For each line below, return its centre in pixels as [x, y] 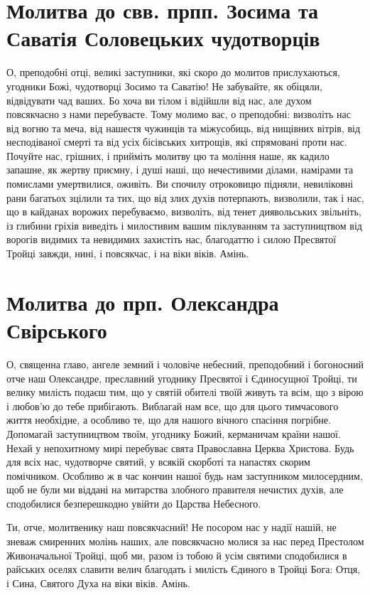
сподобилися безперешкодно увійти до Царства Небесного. [134, 503]
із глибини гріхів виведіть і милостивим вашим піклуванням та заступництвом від [184, 225]
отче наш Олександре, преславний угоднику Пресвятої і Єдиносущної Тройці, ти [182, 378]
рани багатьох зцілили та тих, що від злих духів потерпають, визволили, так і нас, [185, 197]
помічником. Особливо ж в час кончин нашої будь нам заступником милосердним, [185, 475]
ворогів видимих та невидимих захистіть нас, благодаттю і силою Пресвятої [172, 239]
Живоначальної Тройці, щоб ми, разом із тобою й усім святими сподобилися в [177, 555]
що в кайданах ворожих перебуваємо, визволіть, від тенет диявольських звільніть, [184, 211]
